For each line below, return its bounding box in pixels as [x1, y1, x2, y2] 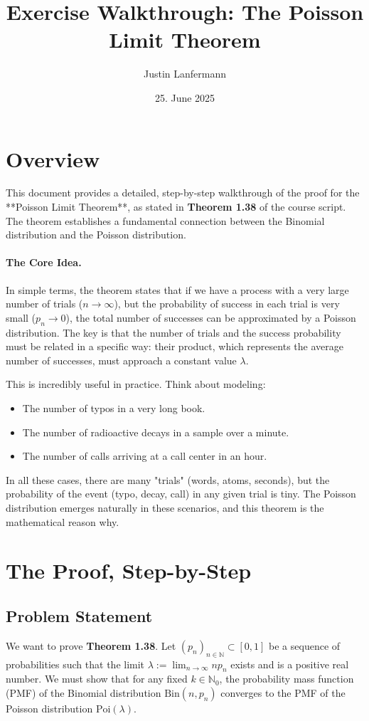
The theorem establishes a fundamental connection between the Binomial [6, 213, 325, 228]
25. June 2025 [154, 90, 215, 105]
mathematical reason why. [6, 514, 119, 529]
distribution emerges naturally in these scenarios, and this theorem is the [6, 500, 324, 515]
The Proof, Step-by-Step [6, 556, 252, 585]
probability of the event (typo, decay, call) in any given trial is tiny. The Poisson [6, 486, 356, 501]
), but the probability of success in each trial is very [114, 296, 340, 311]
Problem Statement [6, 604, 153, 626]
